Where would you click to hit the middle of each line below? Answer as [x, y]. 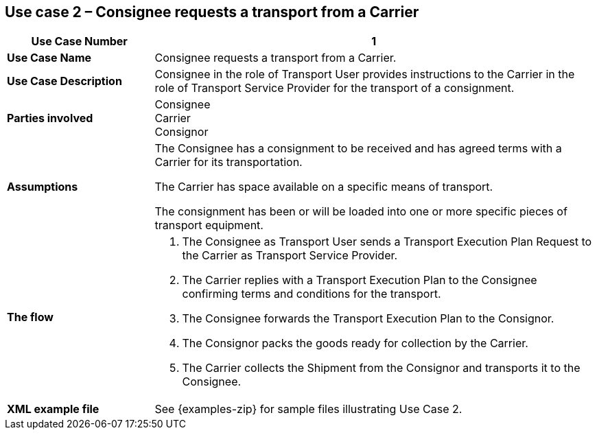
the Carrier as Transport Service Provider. [290, 256]
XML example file [53, 409]
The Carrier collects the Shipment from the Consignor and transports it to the [381, 368]
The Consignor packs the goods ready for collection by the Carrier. [355, 343]
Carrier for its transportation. [229, 162]
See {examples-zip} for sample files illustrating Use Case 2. [308, 409]
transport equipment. [209, 225]
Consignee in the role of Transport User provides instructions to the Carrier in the [365, 74]
